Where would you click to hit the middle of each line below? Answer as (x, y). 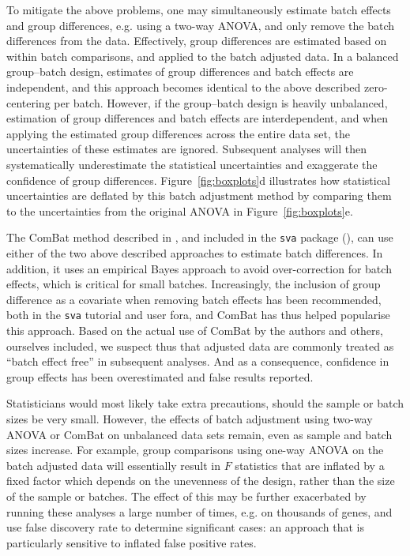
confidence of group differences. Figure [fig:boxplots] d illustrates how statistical (198, 180)
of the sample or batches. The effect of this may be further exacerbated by (186, 496)
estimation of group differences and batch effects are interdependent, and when (197, 118)
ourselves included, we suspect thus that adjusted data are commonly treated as (200, 346)
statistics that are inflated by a (310, 465)
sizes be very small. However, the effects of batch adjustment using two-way (190, 418)
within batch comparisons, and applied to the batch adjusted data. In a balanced (203, 56)
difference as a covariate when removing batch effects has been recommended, (194, 299)
